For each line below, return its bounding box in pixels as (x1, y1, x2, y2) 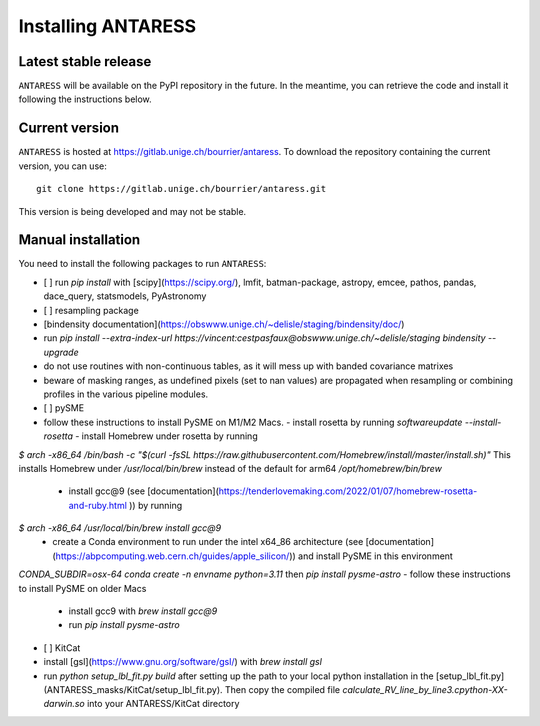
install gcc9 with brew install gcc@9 (68, 605, 218, 617)
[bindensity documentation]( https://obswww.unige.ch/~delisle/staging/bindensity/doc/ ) (43, 318, 405, 330)
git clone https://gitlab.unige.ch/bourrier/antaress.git (36, 183, 327, 195)
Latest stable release (18, 53, 152, 70)
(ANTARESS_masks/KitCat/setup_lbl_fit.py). (43, 683, 224, 695)
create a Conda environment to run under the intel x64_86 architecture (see (52, 536, 364, 548)
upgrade (43, 346, 79, 358)
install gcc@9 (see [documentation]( (68, 485, 220, 497)
